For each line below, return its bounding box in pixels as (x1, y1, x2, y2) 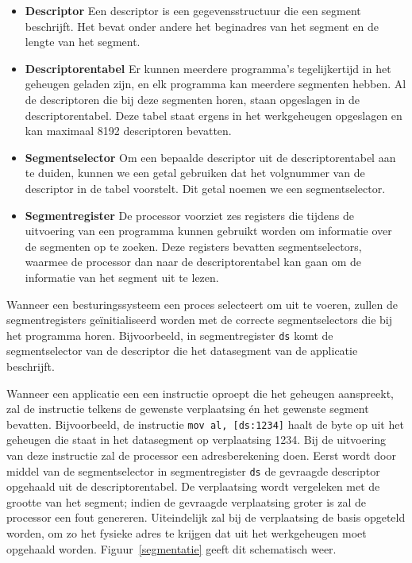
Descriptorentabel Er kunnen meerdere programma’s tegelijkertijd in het (25, 60, 391, 76)
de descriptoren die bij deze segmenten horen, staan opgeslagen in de (25, 91, 360, 107)
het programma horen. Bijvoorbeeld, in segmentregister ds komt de (6, 326, 333, 343)
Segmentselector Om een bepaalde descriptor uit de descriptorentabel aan (25, 148, 396, 165)
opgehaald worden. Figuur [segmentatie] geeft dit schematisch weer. (6, 540, 337, 557)
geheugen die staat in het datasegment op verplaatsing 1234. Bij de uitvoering (6, 431, 387, 448)
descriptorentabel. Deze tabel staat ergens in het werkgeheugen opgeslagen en (25, 106, 402, 123)
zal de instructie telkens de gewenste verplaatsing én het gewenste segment (6, 400, 369, 417)
